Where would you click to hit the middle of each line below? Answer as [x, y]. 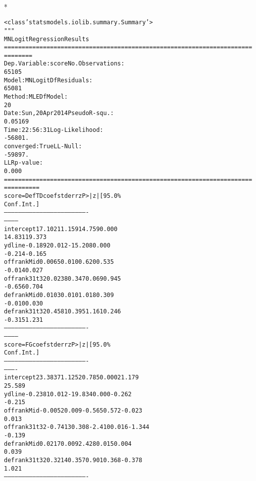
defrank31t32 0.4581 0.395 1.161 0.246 [63, 312]
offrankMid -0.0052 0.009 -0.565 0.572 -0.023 [73, 411]
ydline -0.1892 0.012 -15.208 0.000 [57, 245]
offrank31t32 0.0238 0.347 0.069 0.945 [63, 278]
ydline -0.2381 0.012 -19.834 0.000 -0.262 [68, 394]
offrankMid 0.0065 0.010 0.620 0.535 [59, 262]
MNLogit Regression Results [47, 39]
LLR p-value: [24, 163]
